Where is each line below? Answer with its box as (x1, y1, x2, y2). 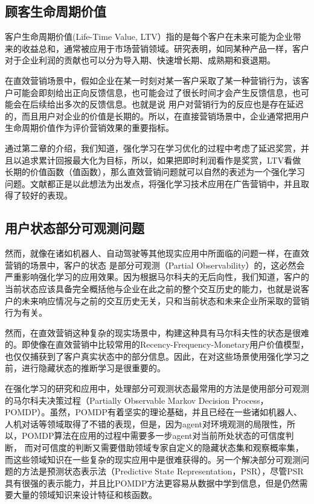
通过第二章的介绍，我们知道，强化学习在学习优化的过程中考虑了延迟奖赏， (5, 141, 301, 154)
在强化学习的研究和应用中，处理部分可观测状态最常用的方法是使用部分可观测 (5, 382, 309, 395)
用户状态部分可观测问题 (5, 219, 144, 237)
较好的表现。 (21, 189, 72, 202)
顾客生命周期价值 (5, 2, 106, 21)
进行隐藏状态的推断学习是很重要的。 (21, 362, 165, 374)
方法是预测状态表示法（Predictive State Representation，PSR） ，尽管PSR (21, 465, 304, 477)
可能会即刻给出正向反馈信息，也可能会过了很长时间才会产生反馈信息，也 (13, 86, 301, 98)
